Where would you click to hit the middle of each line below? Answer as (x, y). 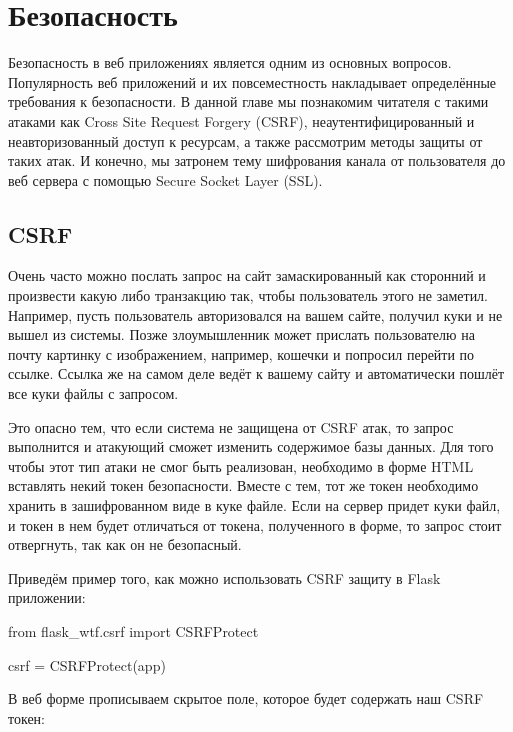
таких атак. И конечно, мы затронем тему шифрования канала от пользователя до (257, 160)
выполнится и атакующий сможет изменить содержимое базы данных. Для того (251, 446)
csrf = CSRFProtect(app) (87, 664)
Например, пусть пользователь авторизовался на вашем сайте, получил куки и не (255, 314)
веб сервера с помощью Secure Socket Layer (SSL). (165, 179)
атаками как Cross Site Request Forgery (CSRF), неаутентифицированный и (241, 120)
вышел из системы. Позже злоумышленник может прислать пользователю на (241, 334)
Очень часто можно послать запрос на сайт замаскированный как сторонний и (247, 275)
